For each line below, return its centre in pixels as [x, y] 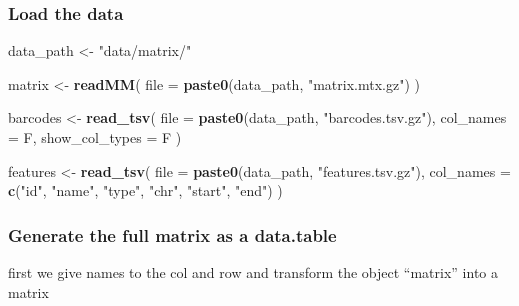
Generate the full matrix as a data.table [172, 234]
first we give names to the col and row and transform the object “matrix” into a [253, 272]
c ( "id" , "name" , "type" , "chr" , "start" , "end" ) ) [145, 190]
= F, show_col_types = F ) [95, 137]
